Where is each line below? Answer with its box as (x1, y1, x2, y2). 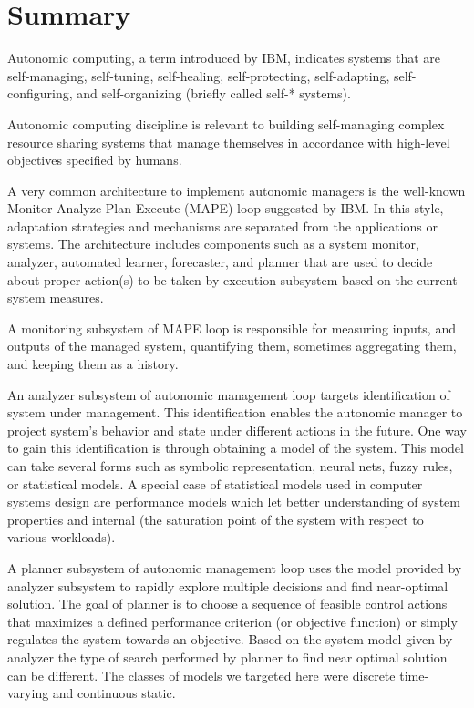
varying (7, 683, 49, 703)
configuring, (7, 84, 73, 103)
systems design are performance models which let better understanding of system (7, 492, 460, 511)
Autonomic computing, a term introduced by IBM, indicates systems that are (7, 48, 441, 67)
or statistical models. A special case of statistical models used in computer (7, 474, 423, 493)
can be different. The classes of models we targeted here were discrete (7, 665, 396, 684)
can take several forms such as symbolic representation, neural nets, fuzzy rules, (7, 457, 453, 475)
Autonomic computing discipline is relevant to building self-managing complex (7, 114, 445, 133)
